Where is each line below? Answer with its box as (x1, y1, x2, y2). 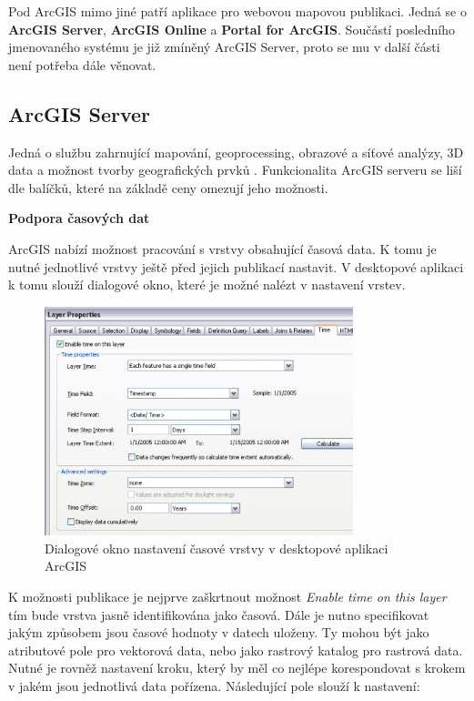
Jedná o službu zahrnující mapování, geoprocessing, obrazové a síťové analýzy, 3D (8, 142, 464, 161)
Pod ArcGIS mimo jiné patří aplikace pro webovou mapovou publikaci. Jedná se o (8, 2, 467, 20)
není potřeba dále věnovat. (8, 55, 156, 74)
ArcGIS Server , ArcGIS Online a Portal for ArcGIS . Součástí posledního (8, 19, 455, 38)
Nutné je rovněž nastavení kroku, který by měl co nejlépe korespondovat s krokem (8, 658, 466, 677)
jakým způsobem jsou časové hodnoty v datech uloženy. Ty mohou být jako (8, 623, 429, 642)
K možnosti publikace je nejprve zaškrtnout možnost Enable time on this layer (8, 587, 447, 606)
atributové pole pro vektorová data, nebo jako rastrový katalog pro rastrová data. (8, 640, 463, 659)
